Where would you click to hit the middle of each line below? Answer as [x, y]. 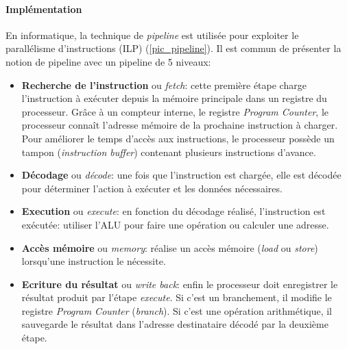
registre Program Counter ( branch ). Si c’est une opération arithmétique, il [177, 310]
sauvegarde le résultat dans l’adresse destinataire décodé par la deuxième [175, 324]
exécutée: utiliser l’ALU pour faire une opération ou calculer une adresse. [175, 224]
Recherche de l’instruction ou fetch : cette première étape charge [164, 85]
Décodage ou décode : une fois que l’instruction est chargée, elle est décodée [181, 175]
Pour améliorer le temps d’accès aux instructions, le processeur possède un [178, 138]
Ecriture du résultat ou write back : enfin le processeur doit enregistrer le [180, 284]
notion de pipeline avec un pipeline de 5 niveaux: [108, 61]
